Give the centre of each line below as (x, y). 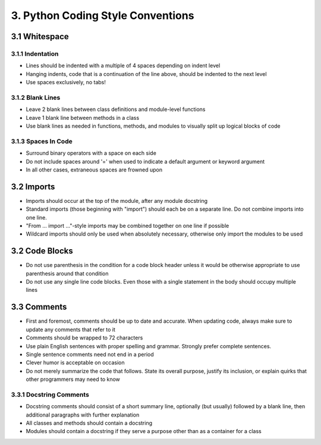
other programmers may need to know (73, 379)
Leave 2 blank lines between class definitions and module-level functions (116, 109)
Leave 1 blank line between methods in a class (83, 117)
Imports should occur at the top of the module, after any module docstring (117, 201)
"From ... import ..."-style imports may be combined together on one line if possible (128, 226)
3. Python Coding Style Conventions (103, 15)
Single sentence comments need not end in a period (90, 354)
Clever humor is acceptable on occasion (75, 363)
